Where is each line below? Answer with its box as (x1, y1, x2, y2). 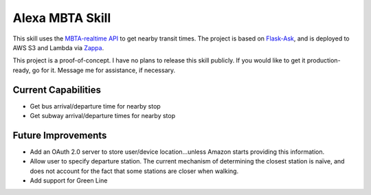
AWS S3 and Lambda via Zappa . (12, 43, 104, 51)
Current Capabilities (12, 84, 101, 95)
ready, (12, 66, 31, 74)
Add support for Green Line (30, 176, 108, 185)
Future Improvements (12, 129, 107, 141)
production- (306, 56, 341, 65)
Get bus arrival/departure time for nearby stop (30, 102, 161, 110)
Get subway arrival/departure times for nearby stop (30, 112, 175, 120)
